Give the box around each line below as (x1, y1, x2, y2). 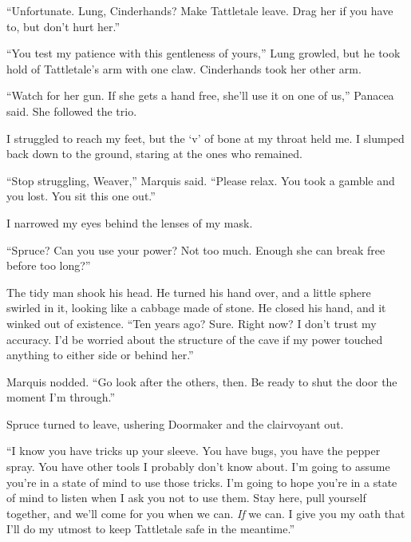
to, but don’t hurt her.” (6, 18, 121, 34)
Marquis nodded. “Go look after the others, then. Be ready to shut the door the (6, 373, 397, 390)
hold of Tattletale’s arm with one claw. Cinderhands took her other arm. (6, 60, 362, 77)
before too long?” (6, 257, 91, 274)
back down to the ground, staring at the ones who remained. (6, 145, 302, 162)
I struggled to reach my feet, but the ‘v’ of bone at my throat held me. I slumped (6, 129, 405, 146)
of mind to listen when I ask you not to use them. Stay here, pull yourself (6, 489, 366, 506)
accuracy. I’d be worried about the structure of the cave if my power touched (6, 330, 383, 347)
